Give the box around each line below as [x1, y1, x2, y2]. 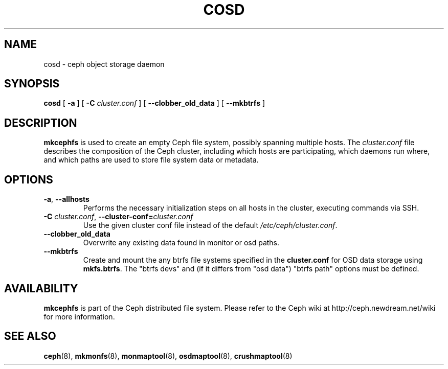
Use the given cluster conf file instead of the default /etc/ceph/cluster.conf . [83, 221, 338, 230]
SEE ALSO [4, 330, 56, 343]
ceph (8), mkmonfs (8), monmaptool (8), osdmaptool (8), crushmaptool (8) [43, 351, 293, 360]
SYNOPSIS [4, 77, 60, 90]
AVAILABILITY [4, 282, 78, 295]
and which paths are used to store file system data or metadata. [43, 155, 259, 165]
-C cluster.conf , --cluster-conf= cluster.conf [43, 212, 193, 221]
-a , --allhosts [43, 195, 89, 204]
